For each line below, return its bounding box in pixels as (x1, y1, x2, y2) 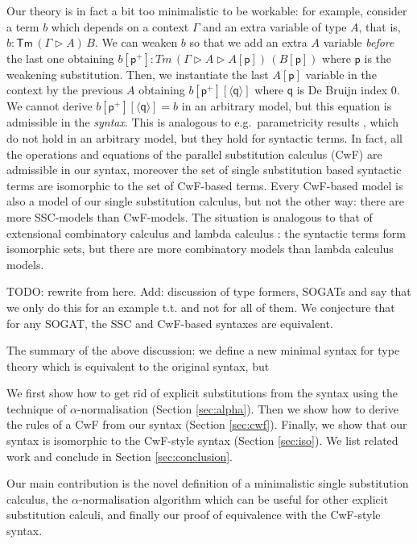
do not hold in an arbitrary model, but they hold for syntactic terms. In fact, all (6, 129, 403, 146)
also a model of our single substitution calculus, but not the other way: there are (6, 193, 405, 210)
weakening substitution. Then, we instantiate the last (6, 65, 269, 82)
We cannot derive (6, 98, 93, 114)
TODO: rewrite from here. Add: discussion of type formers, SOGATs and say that (6, 283, 411, 300)
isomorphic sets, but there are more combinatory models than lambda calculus (6, 240, 394, 257)
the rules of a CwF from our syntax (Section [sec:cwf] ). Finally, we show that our (6, 416, 407, 433)
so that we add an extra (189, 34, 308, 51)
